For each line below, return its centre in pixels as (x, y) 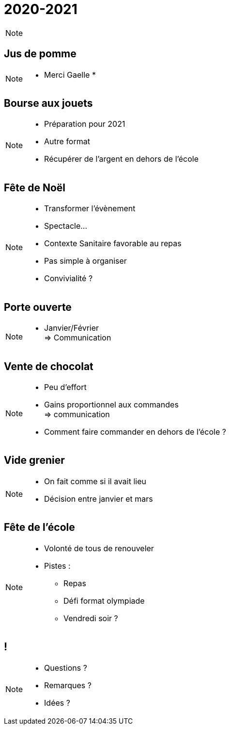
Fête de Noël (35, 187)
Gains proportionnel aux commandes (111, 404)
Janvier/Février (72, 328)
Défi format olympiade (104, 601)
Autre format (67, 142)
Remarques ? (68, 685)
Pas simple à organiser (85, 261)
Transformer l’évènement (90, 209)
